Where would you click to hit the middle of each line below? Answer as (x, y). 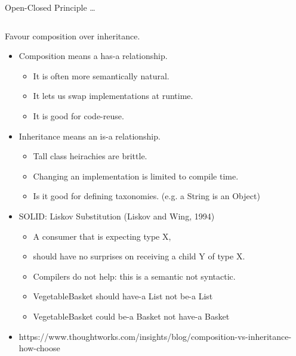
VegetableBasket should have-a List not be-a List (123, 296)
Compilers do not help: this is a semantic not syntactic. (134, 276)
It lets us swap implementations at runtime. (113, 96)
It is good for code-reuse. (78, 115)
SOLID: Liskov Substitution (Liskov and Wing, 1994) (117, 216)
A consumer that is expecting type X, (102, 236)
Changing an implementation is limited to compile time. (136, 176)
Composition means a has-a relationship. (93, 56)
